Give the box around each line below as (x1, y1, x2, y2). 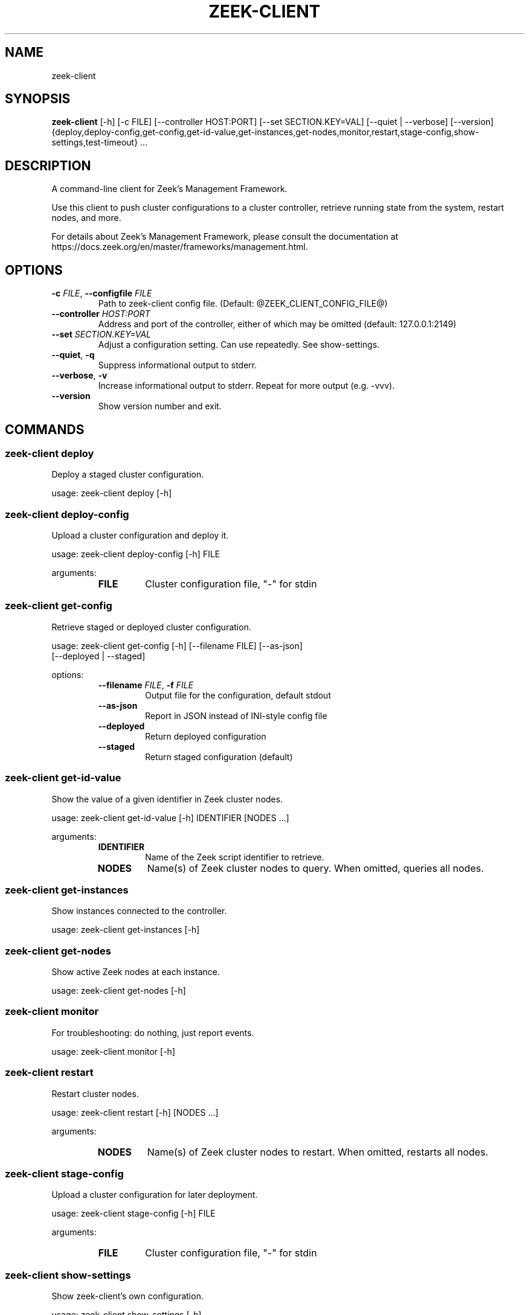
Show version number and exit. (98, 401, 222, 412)
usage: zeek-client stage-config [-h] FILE (51, 1208, 216, 1219)
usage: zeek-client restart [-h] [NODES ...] (51, 1107, 219, 1118)
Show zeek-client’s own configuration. (51, 1291, 204, 1302)
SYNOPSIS (5, 91, 71, 107)
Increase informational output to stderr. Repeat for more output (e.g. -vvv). (98, 380, 395, 391)
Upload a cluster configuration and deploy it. (51, 530, 229, 541)
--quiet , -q (51, 350, 95, 360)
